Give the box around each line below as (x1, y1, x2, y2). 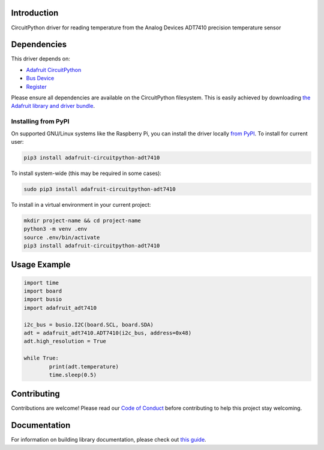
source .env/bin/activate (23, 234, 100, 241)
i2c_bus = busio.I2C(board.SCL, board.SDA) (23, 321, 154, 328)
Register (26, 83, 47, 90)
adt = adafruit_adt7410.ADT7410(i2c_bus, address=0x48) (23, 330, 192, 336)
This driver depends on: (11, 55, 70, 62)
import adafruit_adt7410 (23, 304, 97, 311)
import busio (23, 296, 62, 303)
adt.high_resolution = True (23, 338, 106, 345)
